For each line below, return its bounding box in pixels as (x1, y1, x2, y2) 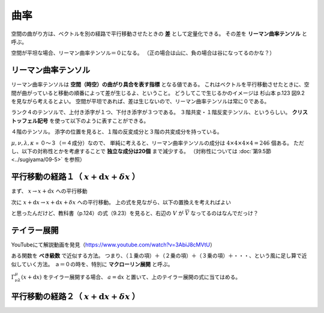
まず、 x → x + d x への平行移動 (11, 187, 88, 195)
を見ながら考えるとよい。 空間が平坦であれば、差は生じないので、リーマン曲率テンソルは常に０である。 (11, 98, 270, 105)
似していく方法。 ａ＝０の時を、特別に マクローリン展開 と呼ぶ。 (11, 260, 173, 267)
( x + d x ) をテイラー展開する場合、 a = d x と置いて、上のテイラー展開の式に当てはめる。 (21, 273, 241, 281)
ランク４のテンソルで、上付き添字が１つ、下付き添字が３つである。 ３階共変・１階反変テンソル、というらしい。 (11, 109, 291, 116)
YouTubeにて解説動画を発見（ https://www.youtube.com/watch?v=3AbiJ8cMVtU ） (11, 241, 215, 248)
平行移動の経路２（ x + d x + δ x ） (11, 291, 140, 302)
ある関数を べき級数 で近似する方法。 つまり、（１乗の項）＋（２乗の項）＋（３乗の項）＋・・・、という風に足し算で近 (11, 252, 307, 260)
